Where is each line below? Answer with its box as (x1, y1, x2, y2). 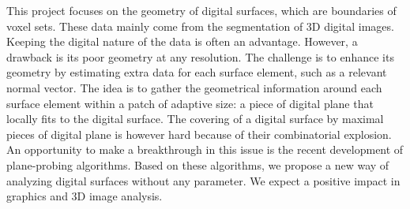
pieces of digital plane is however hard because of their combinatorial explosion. (6, 125, 392, 142)
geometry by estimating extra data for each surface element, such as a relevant (6, 64, 387, 80)
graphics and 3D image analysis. (6, 188, 163, 204)
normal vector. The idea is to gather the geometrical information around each (6, 79, 382, 95)
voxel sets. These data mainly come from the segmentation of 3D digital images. (6, 17, 394, 34)
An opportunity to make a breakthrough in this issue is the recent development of (6, 141, 404, 158)
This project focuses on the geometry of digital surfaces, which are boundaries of (6, 2, 397, 18)
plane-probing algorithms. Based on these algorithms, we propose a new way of (6, 156, 389, 173)
